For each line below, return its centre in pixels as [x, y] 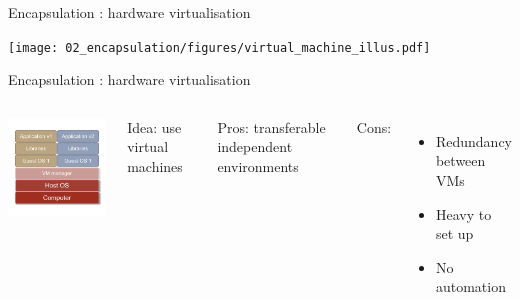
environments [258, 166]
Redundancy [473, 140]
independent [255, 146]
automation [470, 286]
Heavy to [463, 213]
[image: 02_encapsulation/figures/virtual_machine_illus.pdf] [219, 47]
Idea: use [154, 126]
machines [155, 166]
